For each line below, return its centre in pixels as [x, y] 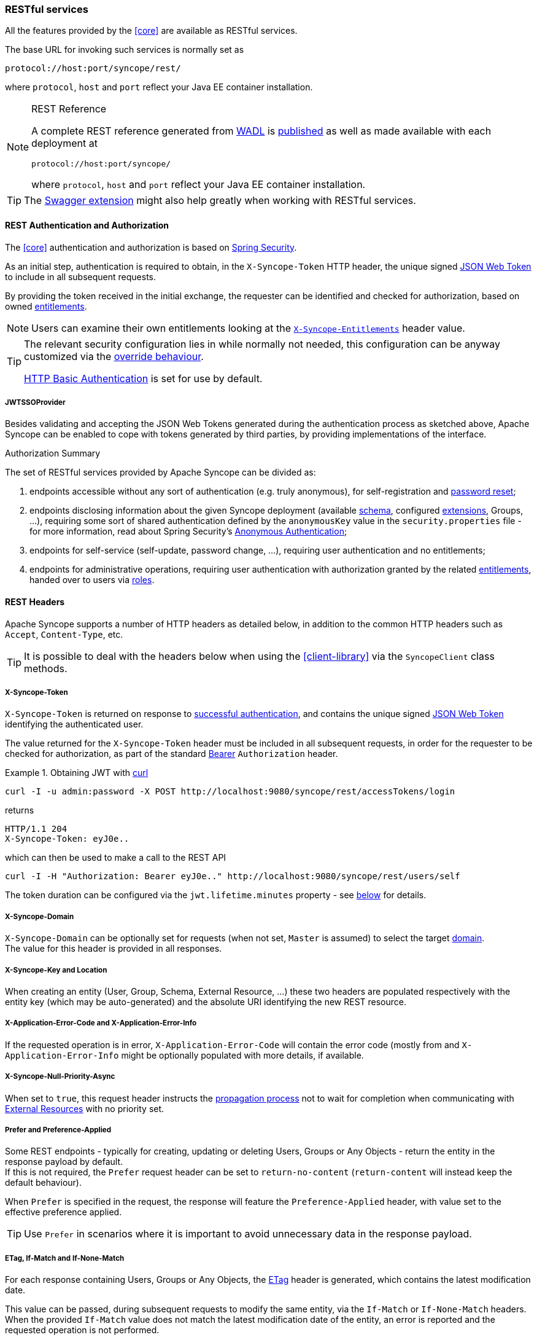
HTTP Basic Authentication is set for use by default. [143, 378]
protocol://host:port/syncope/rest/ [93, 69]
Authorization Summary [53, 453]
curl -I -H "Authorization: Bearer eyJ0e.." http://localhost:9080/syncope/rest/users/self [233, 876]
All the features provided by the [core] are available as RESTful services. [151, 31]
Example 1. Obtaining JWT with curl [77, 773]
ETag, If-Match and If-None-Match [65, 1258]
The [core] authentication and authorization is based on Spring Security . [151, 247]
